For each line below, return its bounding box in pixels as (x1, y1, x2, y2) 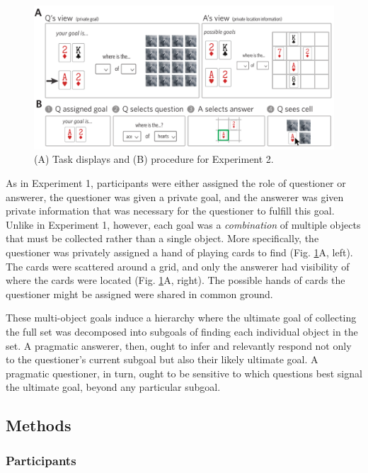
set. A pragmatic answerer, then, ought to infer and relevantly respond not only (6, 338, 352, 353)
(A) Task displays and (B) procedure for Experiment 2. (34, 152, 274, 166)
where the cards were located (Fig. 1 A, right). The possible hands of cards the (6, 273, 345, 287)
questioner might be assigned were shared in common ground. (6, 286, 273, 301)
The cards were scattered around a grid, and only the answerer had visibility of (6, 258, 350, 273)
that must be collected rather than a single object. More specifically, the (6, 231, 319, 246)
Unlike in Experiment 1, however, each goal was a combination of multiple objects (6, 217, 361, 232)
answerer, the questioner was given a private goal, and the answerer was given (6, 189, 344, 204)
